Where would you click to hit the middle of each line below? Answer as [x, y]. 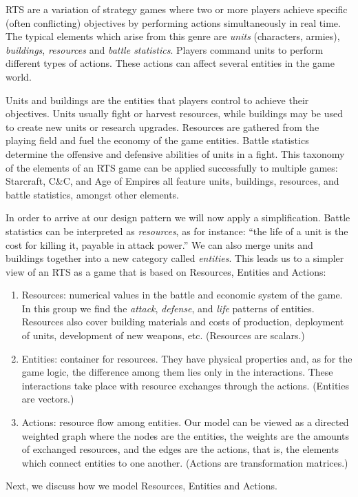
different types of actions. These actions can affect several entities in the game [170, 63]
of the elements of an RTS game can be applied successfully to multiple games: [172, 167]
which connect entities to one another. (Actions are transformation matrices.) [185, 462]
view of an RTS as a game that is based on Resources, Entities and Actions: [166, 271]
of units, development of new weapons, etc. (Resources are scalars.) [163, 335]
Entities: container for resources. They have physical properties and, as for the [187, 358]
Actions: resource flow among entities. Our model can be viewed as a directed [185, 422]
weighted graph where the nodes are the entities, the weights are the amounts [186, 435]
